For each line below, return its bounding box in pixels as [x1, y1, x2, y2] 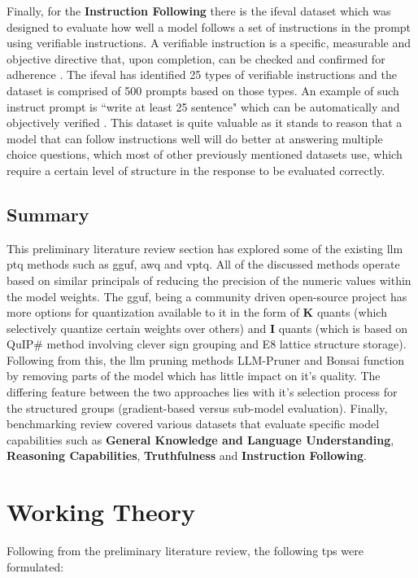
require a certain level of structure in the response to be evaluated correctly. [7, 161, 385, 178]
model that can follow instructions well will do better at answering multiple [7, 129, 383, 147]
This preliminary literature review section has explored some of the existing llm [7, 239, 403, 256]
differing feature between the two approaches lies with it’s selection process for [7, 383, 398, 401]
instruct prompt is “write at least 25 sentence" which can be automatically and [7, 98, 400, 115]
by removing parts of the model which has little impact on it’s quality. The [7, 367, 381, 384]
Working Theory [7, 495, 196, 528]
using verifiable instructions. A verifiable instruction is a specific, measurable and [7, 34, 411, 51]
